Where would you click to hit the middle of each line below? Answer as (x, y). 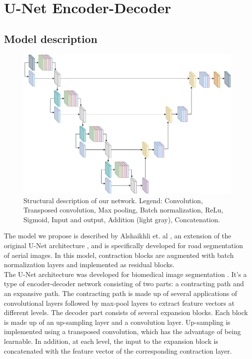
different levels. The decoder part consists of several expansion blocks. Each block (126, 312)
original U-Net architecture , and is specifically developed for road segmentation (124, 245)
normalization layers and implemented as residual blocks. (89, 264)
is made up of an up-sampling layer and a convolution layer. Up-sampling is (117, 322)
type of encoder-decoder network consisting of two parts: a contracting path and (124, 284)
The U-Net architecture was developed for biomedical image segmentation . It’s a (126, 274)
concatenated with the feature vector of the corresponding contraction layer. (118, 350)
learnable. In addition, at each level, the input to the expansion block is (111, 341)
